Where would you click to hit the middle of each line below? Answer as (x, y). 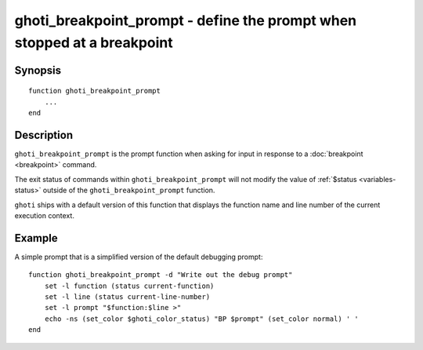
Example (36, 238)
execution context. (44, 215)
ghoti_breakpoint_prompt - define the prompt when (186, 20)
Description (44, 135)
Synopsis (38, 70)
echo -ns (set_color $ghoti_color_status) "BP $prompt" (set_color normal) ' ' (202, 319)
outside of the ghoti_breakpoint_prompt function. (129, 190)
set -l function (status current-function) (129, 286)
